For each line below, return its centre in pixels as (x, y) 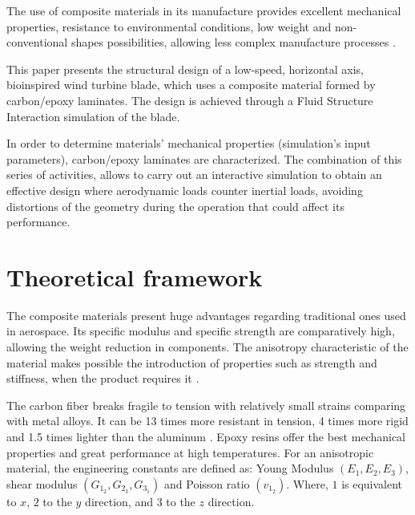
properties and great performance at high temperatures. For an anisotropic (190, 452)
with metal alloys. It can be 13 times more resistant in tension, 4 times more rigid (207, 421)
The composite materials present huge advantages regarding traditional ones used (206, 315)
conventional (37, 42)
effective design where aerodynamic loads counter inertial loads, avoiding (185, 190)
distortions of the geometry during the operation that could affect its (175, 206)
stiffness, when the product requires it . (103, 378)
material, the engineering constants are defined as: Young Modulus (170, 468)
